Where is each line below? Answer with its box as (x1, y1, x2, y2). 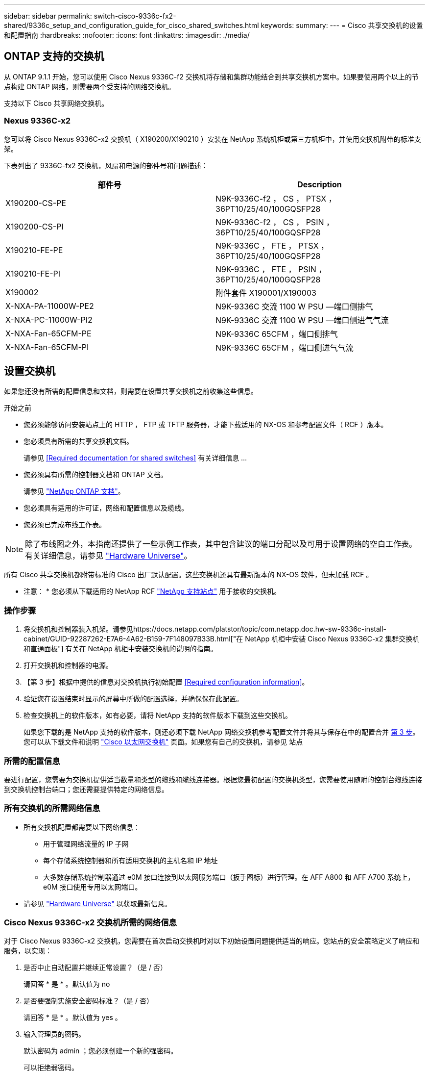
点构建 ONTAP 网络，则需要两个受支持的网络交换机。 (4, 82, 175, 91)
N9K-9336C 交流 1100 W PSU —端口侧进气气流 (215, 315, 389, 325)
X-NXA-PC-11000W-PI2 (5, 314, 93, 325)
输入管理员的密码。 (24, 1030, 85, 1039)
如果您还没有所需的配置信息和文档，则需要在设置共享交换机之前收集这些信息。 (4, 387, 258, 396)
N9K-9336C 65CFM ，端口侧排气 (215, 329, 338, 339)
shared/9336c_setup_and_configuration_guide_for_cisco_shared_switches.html (4, 21, 259, 29)
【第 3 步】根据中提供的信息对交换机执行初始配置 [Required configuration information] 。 (24, 678, 309, 687)
